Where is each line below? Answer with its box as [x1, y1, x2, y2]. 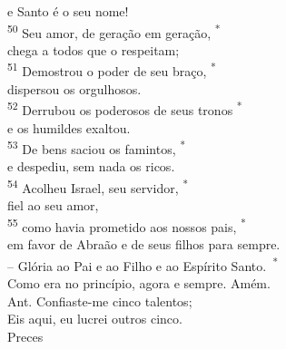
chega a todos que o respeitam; [7, 40, 180, 59]
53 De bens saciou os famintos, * [7, 137, 186, 158]
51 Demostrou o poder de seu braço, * [7, 59, 216, 81]
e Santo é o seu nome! [7, 2, 129, 20]
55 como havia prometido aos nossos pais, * [7, 214, 246, 236]
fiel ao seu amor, [7, 196, 99, 215]
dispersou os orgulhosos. [7, 79, 142, 98]
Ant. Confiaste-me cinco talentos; [7, 291, 192, 310]
